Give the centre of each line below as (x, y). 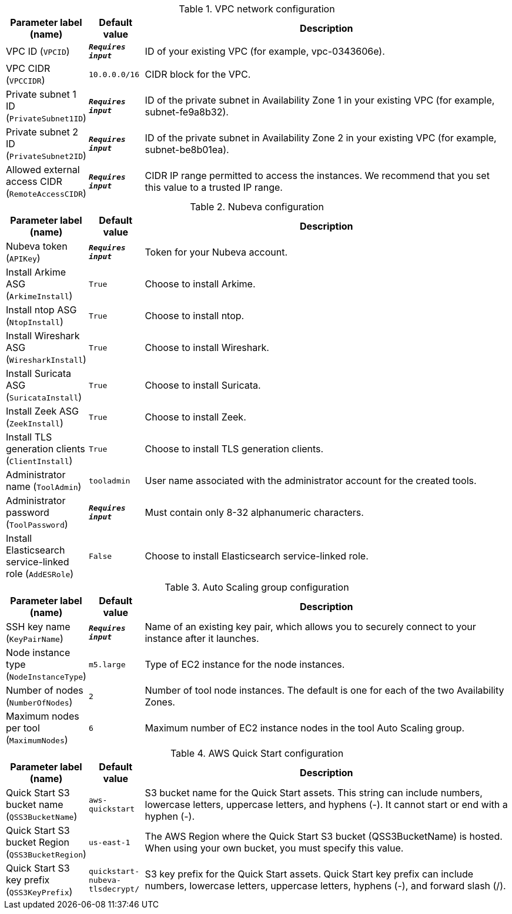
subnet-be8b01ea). (187, 150)
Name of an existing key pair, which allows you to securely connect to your (310, 627)
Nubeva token (37, 246)
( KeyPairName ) (35, 638)
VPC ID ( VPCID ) (38, 51)
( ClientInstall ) (39, 461)
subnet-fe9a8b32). (187, 112)
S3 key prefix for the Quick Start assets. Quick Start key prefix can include (309, 874)
